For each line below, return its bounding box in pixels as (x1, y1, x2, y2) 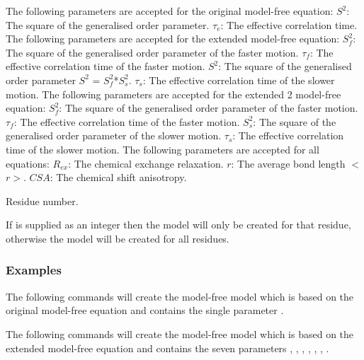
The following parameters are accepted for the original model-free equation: (6, 4, 334, 18)
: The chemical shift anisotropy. (50, 170, 187, 185)
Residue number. (6, 193, 79, 208)
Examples (6, 261, 62, 279)
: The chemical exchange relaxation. (68, 156, 224, 170)
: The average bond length (231, 156, 346, 170)
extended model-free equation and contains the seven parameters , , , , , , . (6, 340, 329, 355)
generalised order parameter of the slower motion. (6, 128, 222, 143)
